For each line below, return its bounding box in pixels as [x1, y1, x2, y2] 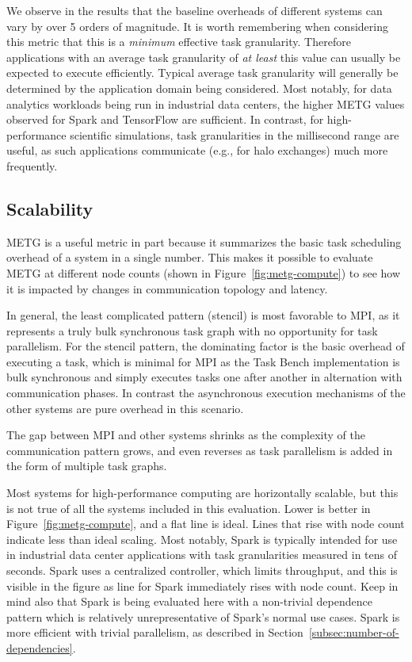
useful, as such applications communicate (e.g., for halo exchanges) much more [6, 142, 388, 159]
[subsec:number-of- [308, 624, 399, 641]
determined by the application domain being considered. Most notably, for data [6, 79, 392, 96]
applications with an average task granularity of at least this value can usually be [6, 48, 401, 65]
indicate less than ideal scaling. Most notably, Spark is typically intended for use [6, 530, 398, 547]
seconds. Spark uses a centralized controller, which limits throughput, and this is [6, 562, 398, 579]
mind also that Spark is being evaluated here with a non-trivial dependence [6, 593, 372, 610]
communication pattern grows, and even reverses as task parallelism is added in [6, 442, 393, 458]
